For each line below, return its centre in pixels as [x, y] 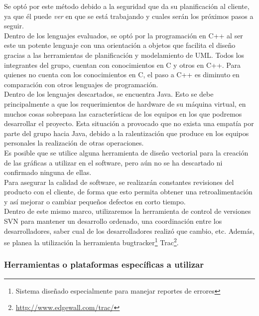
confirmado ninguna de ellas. [48, 172]
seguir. [14, 26]
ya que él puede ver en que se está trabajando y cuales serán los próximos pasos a [129, 16]
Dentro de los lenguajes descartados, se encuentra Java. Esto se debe [109, 94]
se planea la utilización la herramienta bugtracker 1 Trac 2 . [91, 241]
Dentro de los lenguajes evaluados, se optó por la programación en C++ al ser [124, 35]
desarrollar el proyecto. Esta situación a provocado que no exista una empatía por [129, 123]
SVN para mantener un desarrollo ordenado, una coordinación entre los [113, 221]
